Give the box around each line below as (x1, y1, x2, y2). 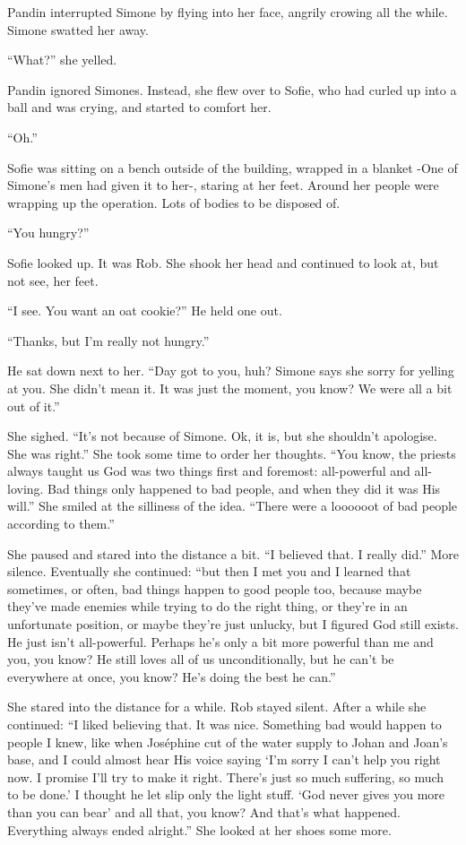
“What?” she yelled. (7, 50, 117, 69)
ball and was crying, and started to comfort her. (7, 98, 272, 116)
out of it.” (7, 396, 60, 415)
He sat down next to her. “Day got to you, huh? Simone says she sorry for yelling (7, 361, 454, 380)
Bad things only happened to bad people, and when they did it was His (47, 479, 441, 497)
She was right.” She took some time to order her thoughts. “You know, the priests (7, 444, 456, 462)
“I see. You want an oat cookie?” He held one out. (7, 301, 282, 320)
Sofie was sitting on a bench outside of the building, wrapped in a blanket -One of (7, 158, 458, 177)
